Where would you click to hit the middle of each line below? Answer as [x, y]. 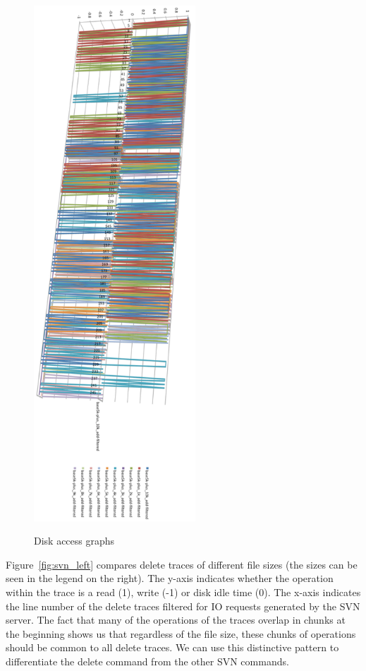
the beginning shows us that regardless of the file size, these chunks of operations [181, 633]
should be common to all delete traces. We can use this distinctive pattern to [172, 647]
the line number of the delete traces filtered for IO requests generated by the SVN [183, 606]
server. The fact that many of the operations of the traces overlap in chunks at [176, 620]
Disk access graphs [74, 541]
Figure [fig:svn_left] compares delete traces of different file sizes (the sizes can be [182, 564]
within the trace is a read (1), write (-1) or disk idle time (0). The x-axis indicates [183, 592]
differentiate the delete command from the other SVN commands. [147, 661]
